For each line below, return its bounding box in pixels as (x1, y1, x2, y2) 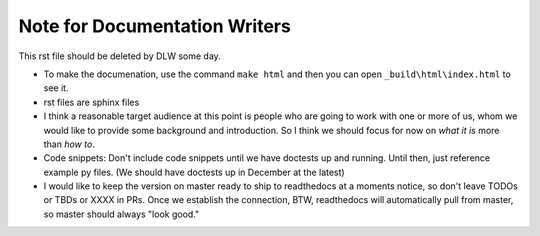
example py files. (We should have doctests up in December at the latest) (43, 166, 345, 178)
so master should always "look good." (43, 208, 200, 220)
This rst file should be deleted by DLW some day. (18, 50, 222, 62)
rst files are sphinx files (43, 96, 140, 108)
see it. (43, 82, 69, 94)
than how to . (43, 138, 95, 150)
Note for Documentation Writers (18, 15, 292, 37)
